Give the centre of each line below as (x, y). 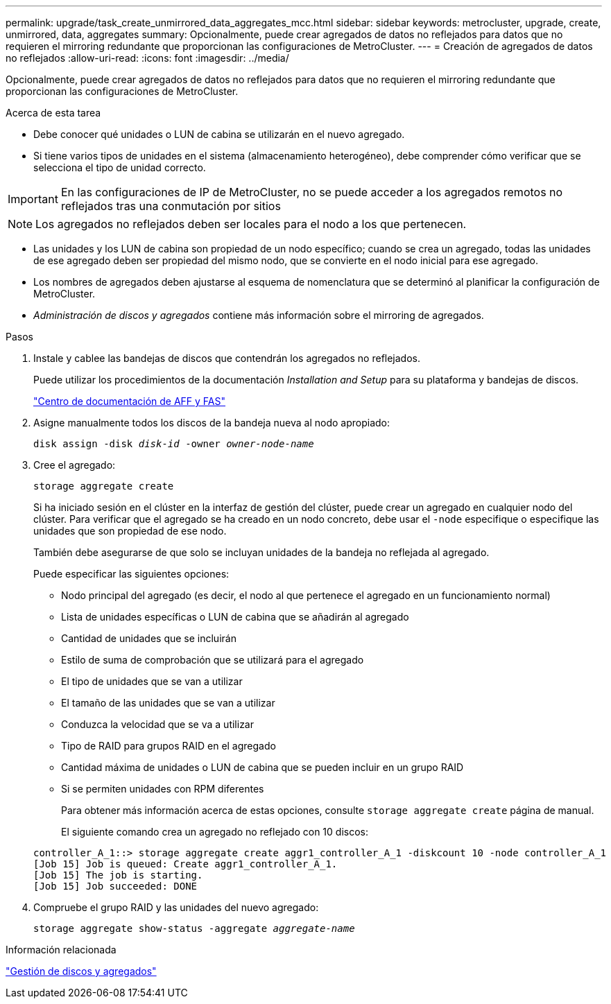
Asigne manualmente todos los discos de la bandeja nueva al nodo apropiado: (212, 423)
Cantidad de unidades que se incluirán (149, 638)
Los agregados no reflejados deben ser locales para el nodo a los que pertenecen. (251, 224)
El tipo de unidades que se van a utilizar (152, 681)
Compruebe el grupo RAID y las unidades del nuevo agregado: (176, 907)
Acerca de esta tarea (53, 113)
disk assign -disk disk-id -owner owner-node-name (174, 444)
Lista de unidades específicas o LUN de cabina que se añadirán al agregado (235, 617)
